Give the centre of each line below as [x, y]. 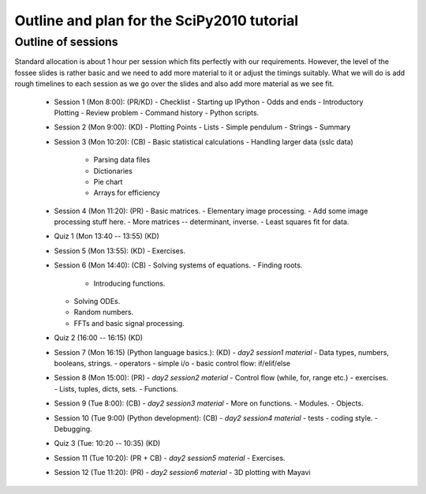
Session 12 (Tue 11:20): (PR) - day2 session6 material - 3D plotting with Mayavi [182, 473]
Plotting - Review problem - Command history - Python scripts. [157, 112]
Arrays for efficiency [127, 193]
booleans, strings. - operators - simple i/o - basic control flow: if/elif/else [172, 363]
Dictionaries [113, 170]
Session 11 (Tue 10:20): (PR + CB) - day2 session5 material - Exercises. [170, 458]
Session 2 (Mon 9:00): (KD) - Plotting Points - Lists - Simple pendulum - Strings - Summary [202, 127]
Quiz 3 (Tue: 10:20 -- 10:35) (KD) [107, 443]
